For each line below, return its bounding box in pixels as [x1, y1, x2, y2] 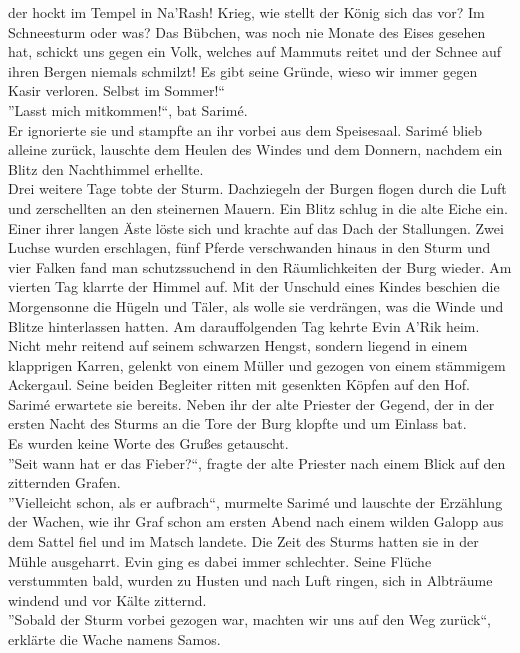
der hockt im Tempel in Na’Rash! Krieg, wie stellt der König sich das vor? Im [8, 2, 485, 22]
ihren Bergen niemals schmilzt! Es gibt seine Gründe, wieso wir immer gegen [8, 60, 478, 81]
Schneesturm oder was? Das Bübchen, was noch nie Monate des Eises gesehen [8, 21, 486, 42]
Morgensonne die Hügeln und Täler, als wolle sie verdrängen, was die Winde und [8, 295, 504, 316]
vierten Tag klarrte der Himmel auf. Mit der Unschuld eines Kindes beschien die [8, 276, 500, 297]
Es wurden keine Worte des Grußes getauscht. [8, 433, 289, 454]
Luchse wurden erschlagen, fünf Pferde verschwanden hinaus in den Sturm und [8, 237, 491, 258]
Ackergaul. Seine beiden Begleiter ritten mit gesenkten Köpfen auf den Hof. [8, 374, 470, 395]
